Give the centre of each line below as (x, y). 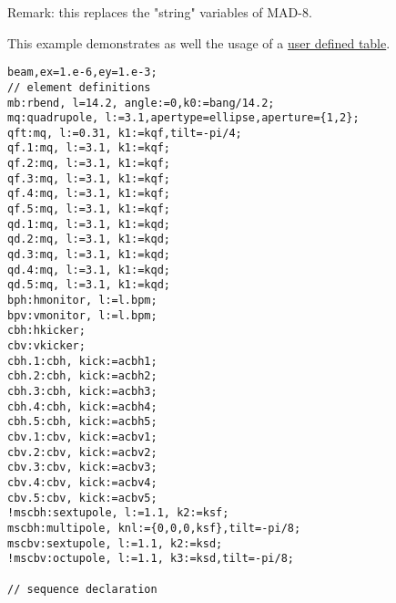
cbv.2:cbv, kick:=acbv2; (82, 452)
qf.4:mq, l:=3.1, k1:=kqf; (89, 194)
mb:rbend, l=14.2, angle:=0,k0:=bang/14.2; (141, 103)
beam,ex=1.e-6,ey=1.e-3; (82, 73)
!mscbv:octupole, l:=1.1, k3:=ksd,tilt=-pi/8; (151, 559)
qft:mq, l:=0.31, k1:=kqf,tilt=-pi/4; (125, 133)
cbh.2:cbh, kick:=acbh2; (82, 376)
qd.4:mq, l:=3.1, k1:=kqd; (89, 270)
